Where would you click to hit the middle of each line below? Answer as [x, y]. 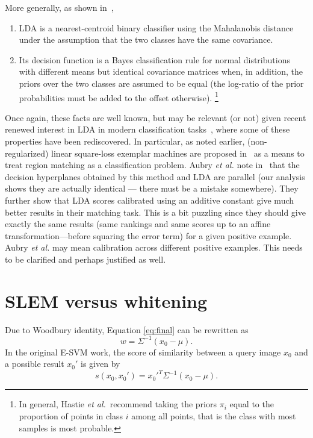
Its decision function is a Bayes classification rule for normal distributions [154, 59]
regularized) [27, 153]
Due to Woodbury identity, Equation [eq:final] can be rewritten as [127, 329]
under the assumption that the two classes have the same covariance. [146, 39]
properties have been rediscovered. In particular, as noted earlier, [125, 141]
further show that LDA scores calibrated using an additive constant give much [150, 200]
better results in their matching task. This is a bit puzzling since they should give [155, 212]
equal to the [252, 404]
